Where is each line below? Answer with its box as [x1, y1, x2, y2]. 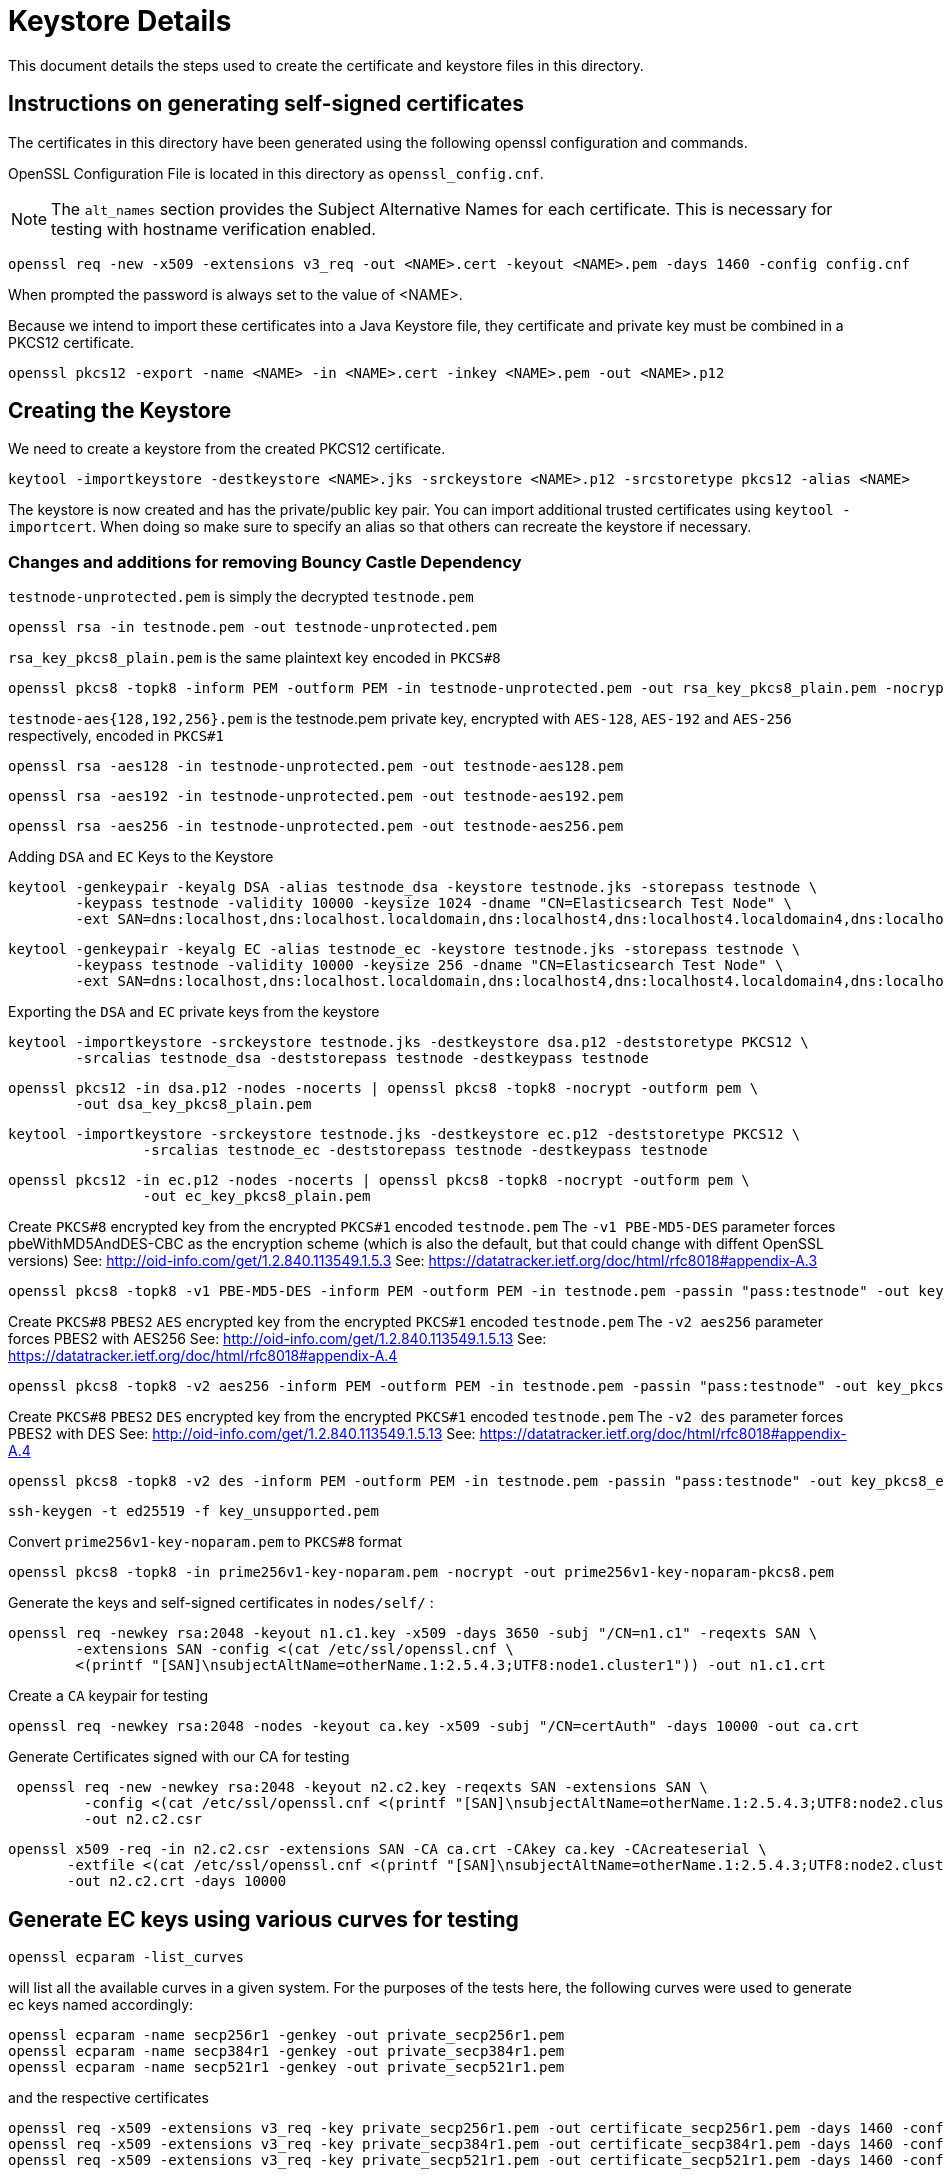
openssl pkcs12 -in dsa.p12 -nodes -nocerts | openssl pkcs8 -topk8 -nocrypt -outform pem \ [8, 1080, 759, 1097]
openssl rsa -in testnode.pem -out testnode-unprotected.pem [8, 619, 497, 636]
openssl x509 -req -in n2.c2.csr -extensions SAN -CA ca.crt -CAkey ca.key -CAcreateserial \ [8, 1841, 767, 1858]
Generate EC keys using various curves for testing [8, 1906, 519, 1932]
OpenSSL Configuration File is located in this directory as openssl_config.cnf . [8, 164, 544, 182]
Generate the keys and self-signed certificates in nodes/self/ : [8, 1594, 434, 1612]
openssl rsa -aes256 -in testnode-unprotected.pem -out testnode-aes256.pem [8, 818, 624, 835]
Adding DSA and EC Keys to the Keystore [8, 848, 274, 866]
